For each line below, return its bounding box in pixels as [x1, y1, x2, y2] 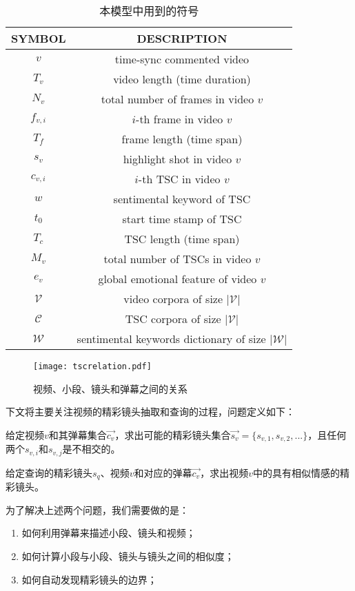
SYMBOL [11, 30, 66, 46]
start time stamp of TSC [122, 211, 242, 227]
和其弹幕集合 [48, 427, 107, 442]
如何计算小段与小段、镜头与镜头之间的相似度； [21, 548, 234, 563]
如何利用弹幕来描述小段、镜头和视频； [21, 526, 196, 540]
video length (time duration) [113, 71, 251, 87]
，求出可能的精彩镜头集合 [114, 427, 231, 442]
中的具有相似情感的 [252, 465, 340, 479]
